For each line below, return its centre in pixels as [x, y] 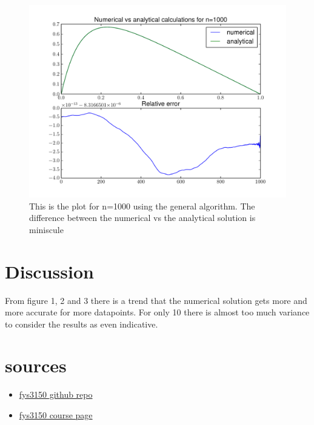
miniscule [46, 229]
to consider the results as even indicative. [82, 324]
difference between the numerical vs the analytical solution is [142, 218]
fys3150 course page [56, 415]
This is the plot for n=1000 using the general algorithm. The [142, 206]
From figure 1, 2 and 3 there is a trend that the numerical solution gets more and [156, 300]
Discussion [49, 271]
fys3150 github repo [56, 394]
